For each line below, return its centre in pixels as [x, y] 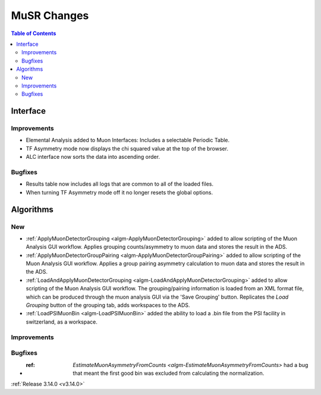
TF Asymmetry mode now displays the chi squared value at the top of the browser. [127, 148]
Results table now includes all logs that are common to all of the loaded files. [120, 184]
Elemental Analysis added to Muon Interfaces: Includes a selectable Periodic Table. [128, 140]
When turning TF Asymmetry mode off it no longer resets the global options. [119, 192]
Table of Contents [34, 33]
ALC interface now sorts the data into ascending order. [93, 157]
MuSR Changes [50, 15]
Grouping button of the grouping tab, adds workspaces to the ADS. [108, 305]
